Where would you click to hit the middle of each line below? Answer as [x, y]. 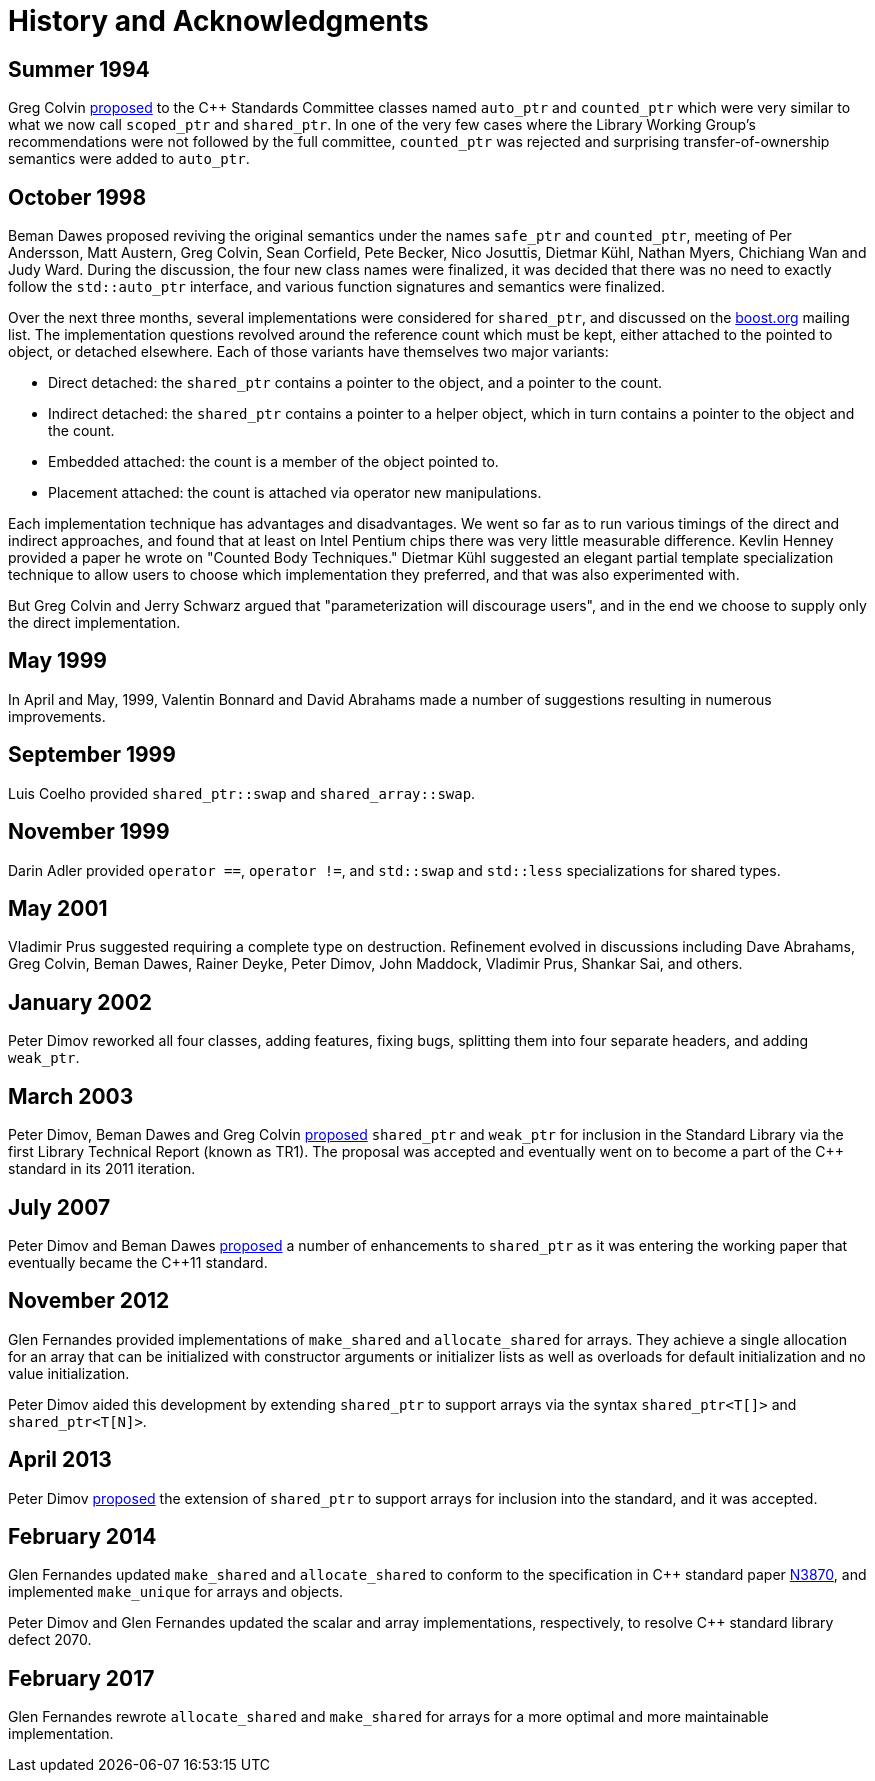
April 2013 [60, 1460]
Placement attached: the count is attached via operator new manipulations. [295, 493]
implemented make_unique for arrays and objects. [176, 1592]
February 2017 [81, 1678]
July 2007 [59, 1207]
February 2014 [82, 1537]
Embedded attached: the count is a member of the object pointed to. [273, 462]
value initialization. [69, 1373]
